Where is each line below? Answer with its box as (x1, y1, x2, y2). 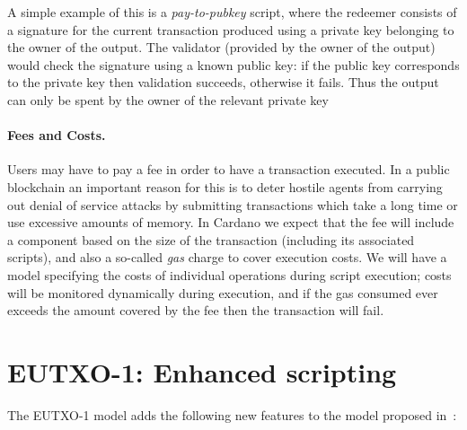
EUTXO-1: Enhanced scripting (7, 353, 397, 390)
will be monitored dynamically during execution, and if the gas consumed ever (7, 283, 438, 302)
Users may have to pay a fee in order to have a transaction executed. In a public (7, 160, 450, 179)
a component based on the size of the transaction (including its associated (7, 230, 415, 249)
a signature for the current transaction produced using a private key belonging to (7, 20, 454, 39)
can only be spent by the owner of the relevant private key (7, 90, 329, 109)
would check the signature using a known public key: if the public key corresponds (7, 55, 460, 74)
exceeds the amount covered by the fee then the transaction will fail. (7, 301, 384, 320)
